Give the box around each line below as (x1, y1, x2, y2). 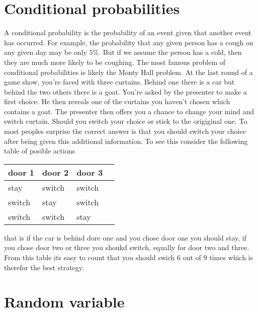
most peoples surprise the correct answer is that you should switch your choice (4, 126, 246, 136)
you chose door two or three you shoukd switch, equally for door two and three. (4, 242, 249, 253)
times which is (209, 252, 253, 263)
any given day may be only (4, 47, 87, 57)
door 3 (76, 166, 103, 178)
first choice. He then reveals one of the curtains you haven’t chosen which (4, 96, 230, 107)
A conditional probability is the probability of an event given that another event (4, 27, 251, 38)
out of (183, 252, 201, 263)
